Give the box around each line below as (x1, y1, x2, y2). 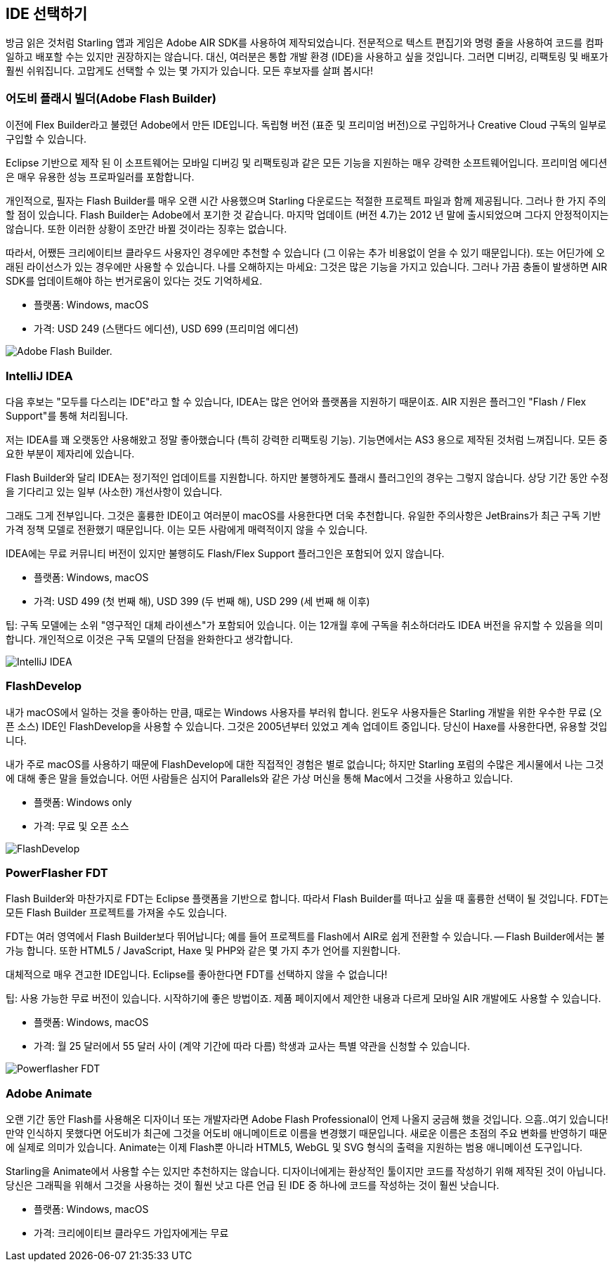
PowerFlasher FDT (6, 866, 108, 881)
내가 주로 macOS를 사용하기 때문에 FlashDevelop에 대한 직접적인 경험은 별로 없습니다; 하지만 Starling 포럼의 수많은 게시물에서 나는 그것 (6, 758, 604, 770)
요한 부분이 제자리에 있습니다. (6, 447, 135, 460)
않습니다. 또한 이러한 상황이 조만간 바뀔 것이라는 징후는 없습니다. (6, 223, 287, 235)
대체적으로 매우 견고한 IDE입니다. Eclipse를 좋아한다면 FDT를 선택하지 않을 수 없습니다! (6, 968, 388, 981)
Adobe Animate (6, 1086, 92, 1100)
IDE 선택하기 (6, 5, 88, 22)
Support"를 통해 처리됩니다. (6, 409, 129, 422)
